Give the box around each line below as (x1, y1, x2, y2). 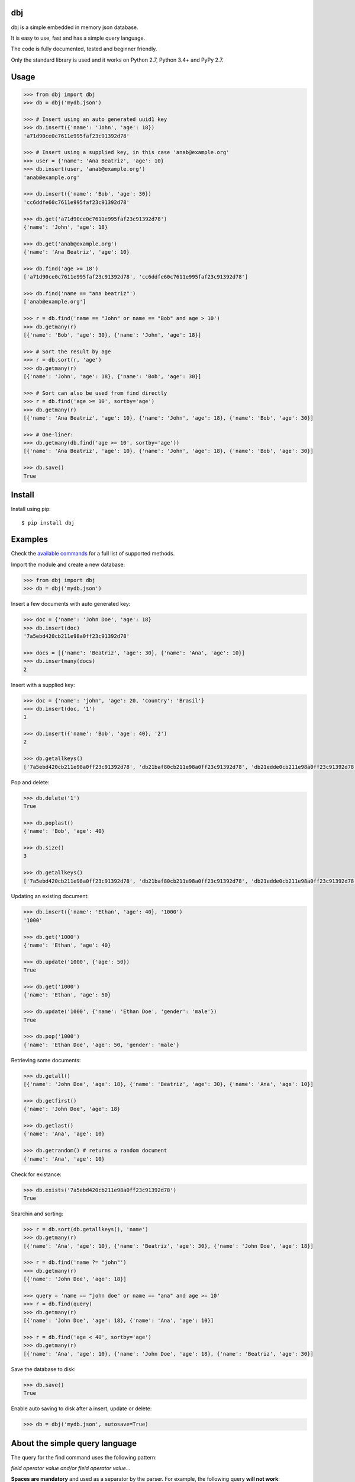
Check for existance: (11, 1171, 62, 1178)
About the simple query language (11, 1438, 137, 1448)
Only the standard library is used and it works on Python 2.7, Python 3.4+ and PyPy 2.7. (11, 56, 224, 63)
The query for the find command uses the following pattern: (11, 1454, 157, 1461)
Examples (11, 534, 49, 545)
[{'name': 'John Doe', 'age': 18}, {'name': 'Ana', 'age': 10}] (23, 1317, 214, 1324)
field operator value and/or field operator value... (11, 1465, 131, 1471)
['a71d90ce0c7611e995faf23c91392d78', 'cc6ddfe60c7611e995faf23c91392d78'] (23, 273, 248, 280)
